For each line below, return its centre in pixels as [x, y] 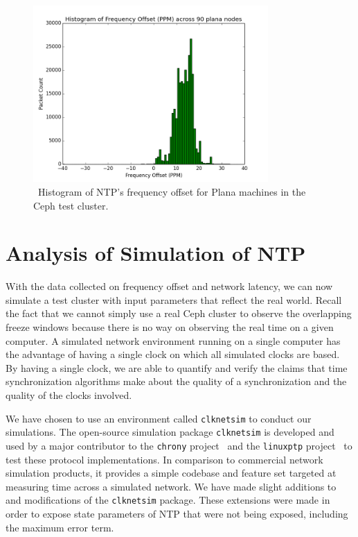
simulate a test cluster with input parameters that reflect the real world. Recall [174, 299]
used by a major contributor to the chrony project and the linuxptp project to [179, 445]
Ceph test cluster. [71, 205]
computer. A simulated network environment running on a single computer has [173, 340]
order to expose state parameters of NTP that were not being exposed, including [177, 514]
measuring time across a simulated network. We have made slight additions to [171, 486]
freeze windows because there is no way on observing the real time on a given [170, 327]
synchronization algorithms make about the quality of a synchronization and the [176, 381]
